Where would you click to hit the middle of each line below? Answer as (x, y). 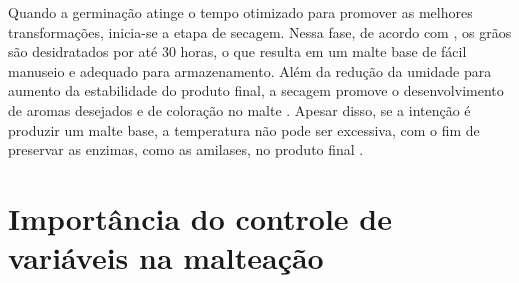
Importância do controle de (200, 217)
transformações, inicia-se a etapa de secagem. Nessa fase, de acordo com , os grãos (260, 31)
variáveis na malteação (166, 257)
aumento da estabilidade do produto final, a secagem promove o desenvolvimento (256, 90)
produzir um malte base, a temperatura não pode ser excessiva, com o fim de (244, 129)
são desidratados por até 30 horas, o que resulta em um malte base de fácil (237, 51)
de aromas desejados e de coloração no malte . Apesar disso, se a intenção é (239, 109)
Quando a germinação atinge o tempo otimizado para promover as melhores (240, 12)
